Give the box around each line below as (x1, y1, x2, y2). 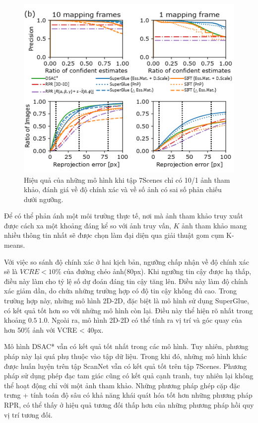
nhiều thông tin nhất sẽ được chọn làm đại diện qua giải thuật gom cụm (4, 230, 224, 240)
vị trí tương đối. (4, 409, 53, 420)
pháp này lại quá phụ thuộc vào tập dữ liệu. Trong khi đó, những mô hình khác (4, 351, 247, 361)
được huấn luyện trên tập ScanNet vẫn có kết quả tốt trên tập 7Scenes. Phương (4, 360, 247, 371)
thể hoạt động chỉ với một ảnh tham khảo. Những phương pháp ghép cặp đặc (4, 380, 240, 390)
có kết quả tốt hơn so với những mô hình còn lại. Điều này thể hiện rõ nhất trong (4, 305, 253, 315)
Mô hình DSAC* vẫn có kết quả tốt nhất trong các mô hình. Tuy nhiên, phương (4, 341, 249, 352)
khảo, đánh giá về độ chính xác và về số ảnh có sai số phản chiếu (24, 184, 222, 195)
